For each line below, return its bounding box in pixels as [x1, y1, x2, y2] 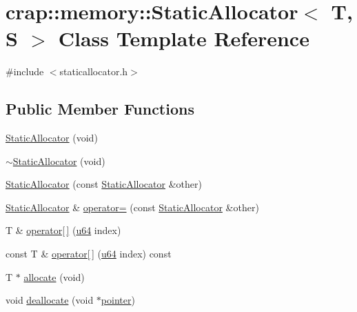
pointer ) [101, 293, 135, 307]
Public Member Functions [6, 98, 194, 119]
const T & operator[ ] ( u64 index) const [6, 246, 172, 261]
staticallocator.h [59, 64, 128, 79]
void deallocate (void [6, 293, 94, 307]
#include [6, 64, 44, 79]
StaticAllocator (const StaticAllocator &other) [6, 177, 202, 191]
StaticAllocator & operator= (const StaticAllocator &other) [6, 199, 259, 214]
